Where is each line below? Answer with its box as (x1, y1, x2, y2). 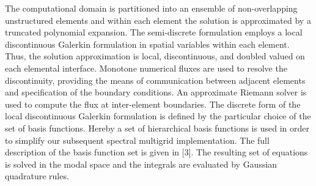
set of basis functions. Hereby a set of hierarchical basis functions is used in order (5, 121, 309, 134)
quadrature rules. (5, 169, 69, 182)
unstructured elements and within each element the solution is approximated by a (5, 13, 311, 26)
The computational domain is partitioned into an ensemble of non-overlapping (5, 2, 298, 14)
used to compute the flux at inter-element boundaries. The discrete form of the (5, 97, 301, 110)
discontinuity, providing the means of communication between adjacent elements (5, 73, 306, 86)
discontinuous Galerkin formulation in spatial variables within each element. (5, 37, 290, 50)
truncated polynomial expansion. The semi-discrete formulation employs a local (5, 26, 303, 39)
